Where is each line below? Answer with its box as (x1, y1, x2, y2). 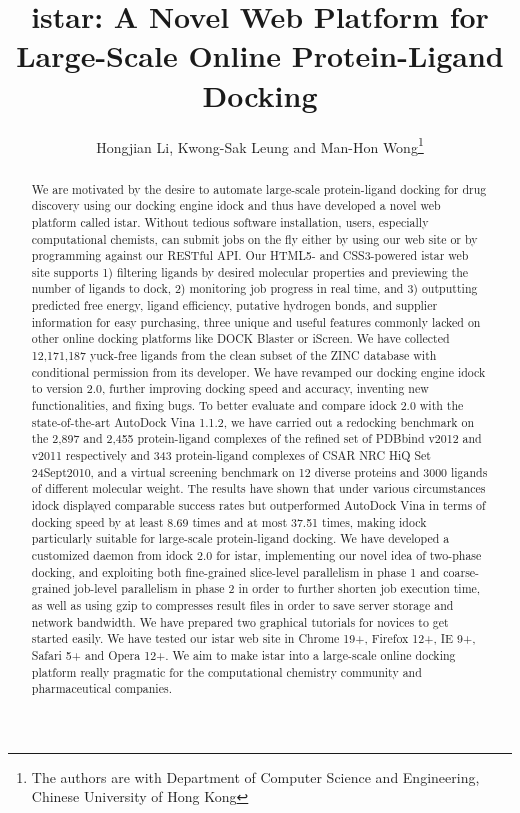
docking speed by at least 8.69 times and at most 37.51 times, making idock (31, 513, 427, 530)
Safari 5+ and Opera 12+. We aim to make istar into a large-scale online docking (31, 646, 456, 663)
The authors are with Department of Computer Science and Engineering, (31, 766, 480, 787)
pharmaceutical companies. (31, 680, 172, 697)
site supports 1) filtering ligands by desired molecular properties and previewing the (31, 263, 469, 280)
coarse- (443, 563, 480, 580)
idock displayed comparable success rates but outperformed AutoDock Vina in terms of (31, 497, 486, 514)
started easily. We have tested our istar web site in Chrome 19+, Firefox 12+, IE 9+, (31, 630, 476, 647)
